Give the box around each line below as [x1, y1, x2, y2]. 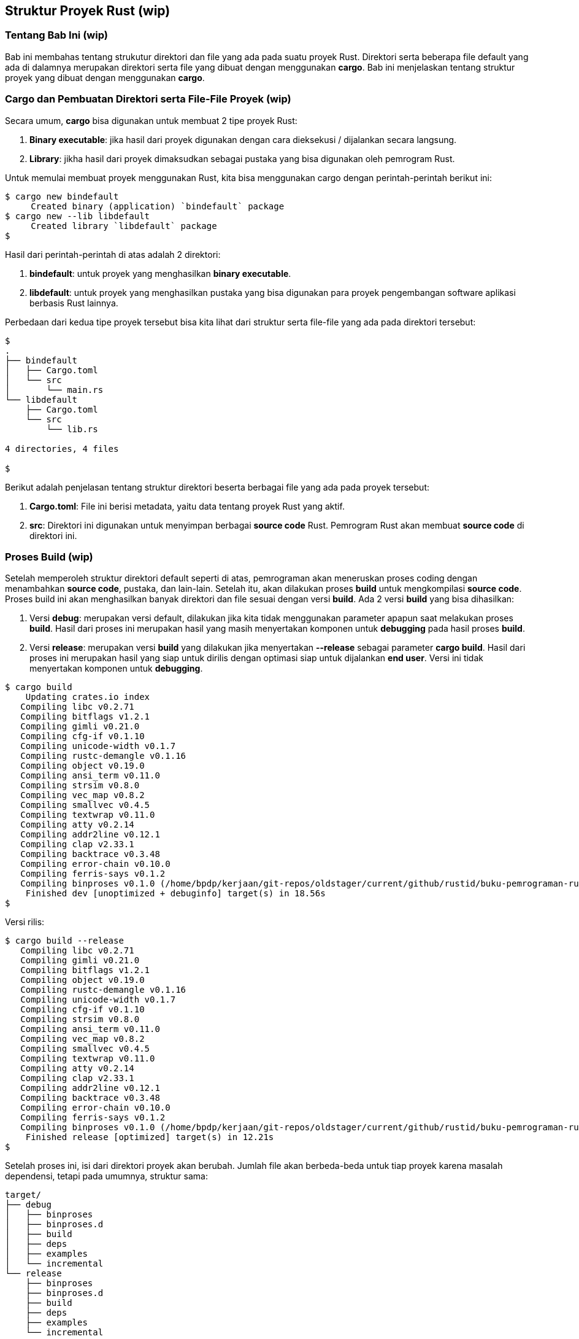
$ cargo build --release [5, 936, 124, 946]
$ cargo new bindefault [5, 191, 119, 201]
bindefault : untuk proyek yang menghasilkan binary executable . [29, 268, 291, 279]
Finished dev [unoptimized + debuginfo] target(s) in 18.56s [25, 888, 326, 899]
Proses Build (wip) [5, 550, 93, 563]
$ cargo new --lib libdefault [5, 211, 150, 221]
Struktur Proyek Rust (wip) [5, 3, 171, 18]
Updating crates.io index [25, 692, 150, 702]
